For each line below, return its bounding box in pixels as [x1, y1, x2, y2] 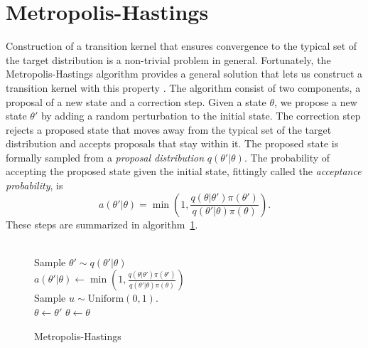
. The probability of [244, 149, 330, 164]
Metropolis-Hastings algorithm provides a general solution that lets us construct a [6, 66, 363, 81]
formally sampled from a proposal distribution [6, 149, 205, 164]
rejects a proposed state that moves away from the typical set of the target [6, 122, 332, 137]
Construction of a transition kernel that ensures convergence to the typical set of [6, 38, 357, 53]
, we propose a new [274, 94, 357, 109]
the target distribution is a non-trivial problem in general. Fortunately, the [6, 52, 331, 67]
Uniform [87, 294, 124, 305]
